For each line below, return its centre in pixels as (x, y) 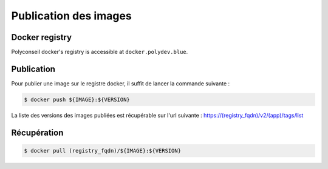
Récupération (37, 132)
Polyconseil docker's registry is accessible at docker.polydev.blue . (100, 52)
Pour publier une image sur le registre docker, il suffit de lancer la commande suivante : (121, 83)
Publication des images (71, 16)
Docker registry (42, 37)
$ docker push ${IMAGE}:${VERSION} (77, 99)
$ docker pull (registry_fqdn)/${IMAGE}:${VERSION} (103, 151)
